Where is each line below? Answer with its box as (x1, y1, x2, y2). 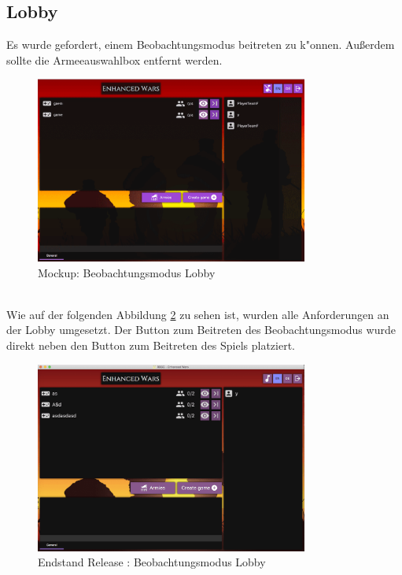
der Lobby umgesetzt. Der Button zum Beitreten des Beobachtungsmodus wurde (6, 321, 396, 338)
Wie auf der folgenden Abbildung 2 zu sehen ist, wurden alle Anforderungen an (6, 306, 389, 322)
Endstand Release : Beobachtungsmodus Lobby (38, 554, 266, 570)
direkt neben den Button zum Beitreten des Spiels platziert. (6, 337, 295, 354)
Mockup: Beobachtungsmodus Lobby (38, 264, 216, 280)
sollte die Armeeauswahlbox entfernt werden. (6, 51, 223, 68)
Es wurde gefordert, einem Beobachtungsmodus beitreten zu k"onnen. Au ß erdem (6, 36, 395, 53)
